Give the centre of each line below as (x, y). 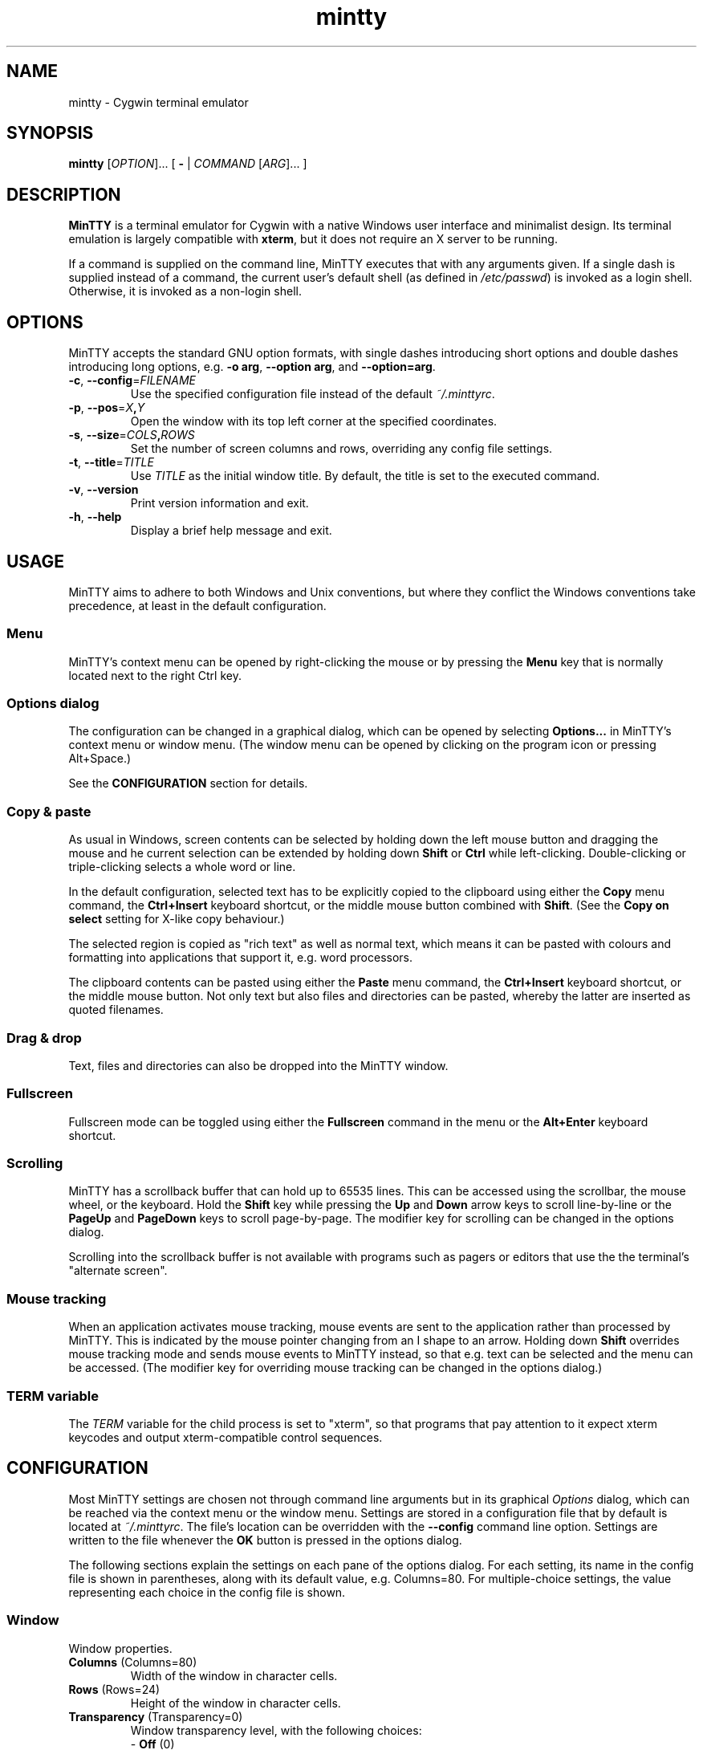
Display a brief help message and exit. (231, 531)
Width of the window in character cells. (234, 1675)
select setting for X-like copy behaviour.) (177, 919)
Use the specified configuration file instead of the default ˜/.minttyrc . (313, 394)
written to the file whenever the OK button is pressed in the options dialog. (265, 1540)
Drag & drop (44, 1038)
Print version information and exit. (219, 503)
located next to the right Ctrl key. (155, 675)
